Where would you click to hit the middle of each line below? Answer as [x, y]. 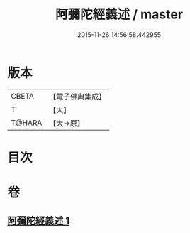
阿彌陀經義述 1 [39, 221]
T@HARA [27, 123]
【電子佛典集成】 [78, 97]
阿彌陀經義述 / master [119, 15]
